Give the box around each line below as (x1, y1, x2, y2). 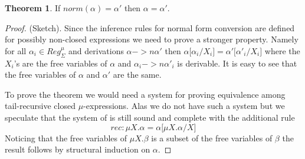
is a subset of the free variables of (151, 131, 273, 144)
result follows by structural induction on (5, 143, 150, 155)
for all (5, 44, 27, 57)
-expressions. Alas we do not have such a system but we (83, 100, 285, 112)
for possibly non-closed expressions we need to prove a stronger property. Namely (5, 33, 299, 45)
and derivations (68, 44, 124, 57)
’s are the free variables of (14, 57, 107, 69)
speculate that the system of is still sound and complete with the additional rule (5, 111, 295, 123)
